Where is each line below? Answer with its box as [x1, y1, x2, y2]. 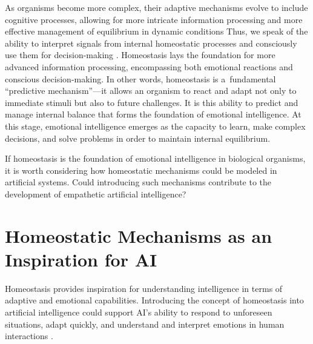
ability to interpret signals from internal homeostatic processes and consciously [5, 36, 297, 49]
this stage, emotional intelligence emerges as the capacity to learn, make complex [5, 119, 306, 132]
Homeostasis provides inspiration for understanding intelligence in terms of [5, 282, 283, 294]
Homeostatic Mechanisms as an [5, 223, 272, 248]
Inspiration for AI [5, 246, 157, 271]
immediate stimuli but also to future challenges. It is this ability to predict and [5, 96, 298, 108]
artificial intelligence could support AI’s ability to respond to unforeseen [5, 306, 272, 318]
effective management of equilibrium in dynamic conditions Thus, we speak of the [5, 25, 308, 38]
